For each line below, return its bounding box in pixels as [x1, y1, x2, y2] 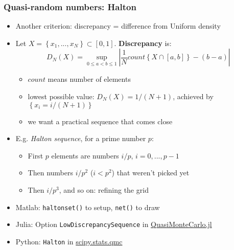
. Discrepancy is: [114, 37, 172, 48]
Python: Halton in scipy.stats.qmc [15, 236, 123, 246]
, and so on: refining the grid [59, 184, 149, 195]
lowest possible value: [28, 91, 95, 101]
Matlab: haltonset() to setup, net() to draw [15, 201, 160, 212]
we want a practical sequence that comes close [28, 116, 173, 126]
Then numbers [28, 167, 73, 178]
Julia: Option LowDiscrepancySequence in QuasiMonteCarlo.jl [15, 219, 212, 230]
